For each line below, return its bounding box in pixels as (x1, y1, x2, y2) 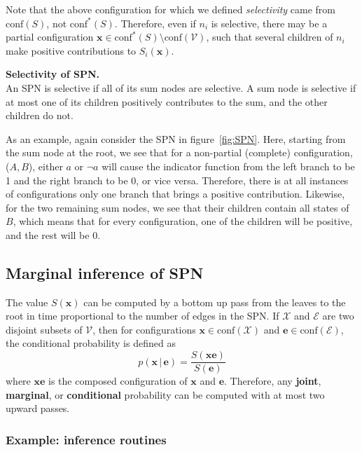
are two (322, 308, 354, 323)
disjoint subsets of (6, 322, 83, 336)
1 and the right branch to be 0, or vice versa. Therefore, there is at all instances (6, 172, 349, 187)
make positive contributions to (6, 43, 137, 57)
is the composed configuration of (48, 374, 188, 388)
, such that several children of (206, 29, 333, 44)
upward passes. (6, 401, 70, 416)
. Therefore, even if (114, 15, 196, 30)
